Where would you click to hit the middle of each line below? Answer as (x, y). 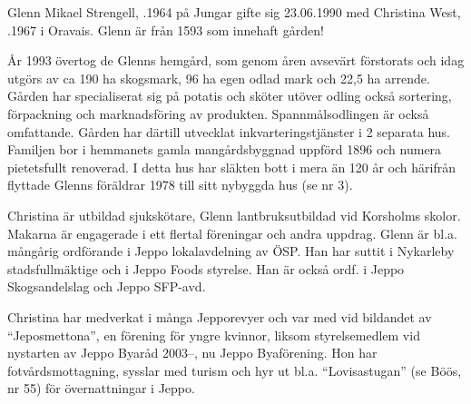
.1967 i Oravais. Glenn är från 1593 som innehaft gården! (166, 30)
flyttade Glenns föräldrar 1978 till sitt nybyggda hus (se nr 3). (180, 185)
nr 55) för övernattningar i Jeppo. (101, 388)
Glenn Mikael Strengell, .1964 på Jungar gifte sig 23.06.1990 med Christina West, (234, 12)
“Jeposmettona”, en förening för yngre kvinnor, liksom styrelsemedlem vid (214, 335)
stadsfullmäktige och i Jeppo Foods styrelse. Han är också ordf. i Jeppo (206, 268)
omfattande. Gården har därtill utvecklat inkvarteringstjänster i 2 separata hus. (229, 131)
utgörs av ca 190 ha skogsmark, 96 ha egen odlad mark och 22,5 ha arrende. (219, 78)
